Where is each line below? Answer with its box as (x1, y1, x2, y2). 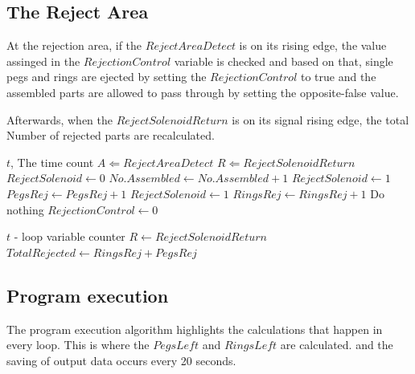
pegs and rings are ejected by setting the (6, 68, 207, 85)
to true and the (300, 68, 376, 85)
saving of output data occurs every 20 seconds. (6, 352, 236, 368)
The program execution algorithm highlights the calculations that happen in (6, 320, 383, 337)
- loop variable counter (14, 228, 125, 245)
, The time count (10, 153, 94, 170)
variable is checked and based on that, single (174, 52, 393, 69)
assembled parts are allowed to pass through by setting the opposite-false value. (6, 83, 399, 100)
